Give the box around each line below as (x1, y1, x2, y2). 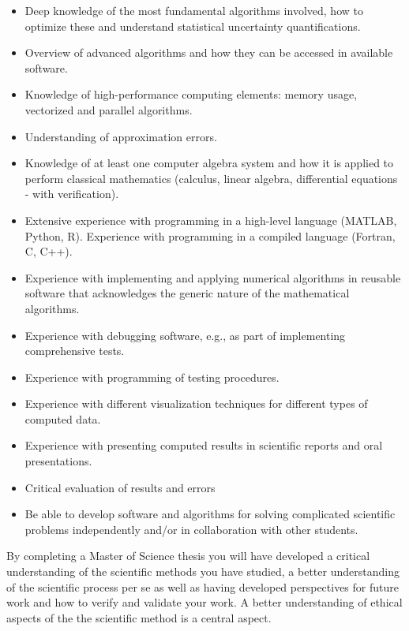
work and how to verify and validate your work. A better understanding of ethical (6, 594, 403, 610)
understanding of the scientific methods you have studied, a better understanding (6, 563, 400, 580)
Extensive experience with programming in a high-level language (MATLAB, (24, 211, 397, 228)
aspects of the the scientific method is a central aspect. (6, 609, 272, 625)
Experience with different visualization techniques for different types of (24, 395, 368, 412)
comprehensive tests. (24, 342, 125, 359)
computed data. (24, 410, 101, 427)
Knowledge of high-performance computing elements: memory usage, (24, 86, 358, 103)
